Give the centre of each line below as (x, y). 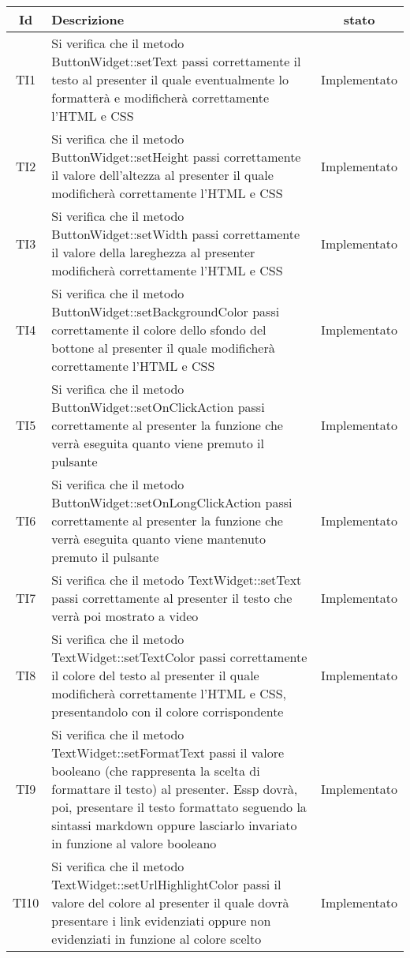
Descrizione (88, 19)
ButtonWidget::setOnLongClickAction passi (172, 502)
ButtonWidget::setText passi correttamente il (176, 61)
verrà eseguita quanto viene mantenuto (159, 539)
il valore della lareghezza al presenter (153, 252)
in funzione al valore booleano (134, 843)
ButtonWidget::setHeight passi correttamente (176, 157)
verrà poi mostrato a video (125, 616)
